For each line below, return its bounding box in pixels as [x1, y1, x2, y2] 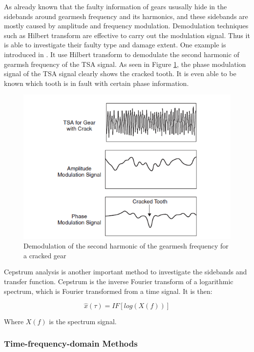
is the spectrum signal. [49, 316, 117, 327]
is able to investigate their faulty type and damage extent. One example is [4, 40, 226, 50]
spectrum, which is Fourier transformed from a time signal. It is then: [4, 286, 212, 296]
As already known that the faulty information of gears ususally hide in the [4, 1, 227, 11]
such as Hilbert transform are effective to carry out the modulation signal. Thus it [4, 30, 250, 40]
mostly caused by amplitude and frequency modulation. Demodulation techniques [4, 21, 249, 31]
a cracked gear [23, 250, 66, 260]
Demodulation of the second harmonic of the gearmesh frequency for [23, 241, 229, 251]
